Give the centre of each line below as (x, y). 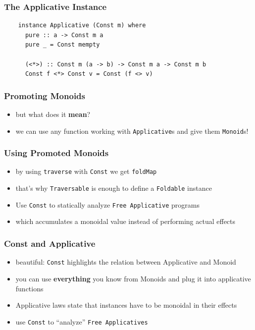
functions (29, 288)
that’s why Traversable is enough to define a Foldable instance (114, 188)
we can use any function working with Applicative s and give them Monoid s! (132, 131)
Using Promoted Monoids (56, 153)
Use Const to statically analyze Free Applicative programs (107, 204)
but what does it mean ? (53, 114)
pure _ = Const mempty (62, 45)
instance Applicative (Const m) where (82, 26)
